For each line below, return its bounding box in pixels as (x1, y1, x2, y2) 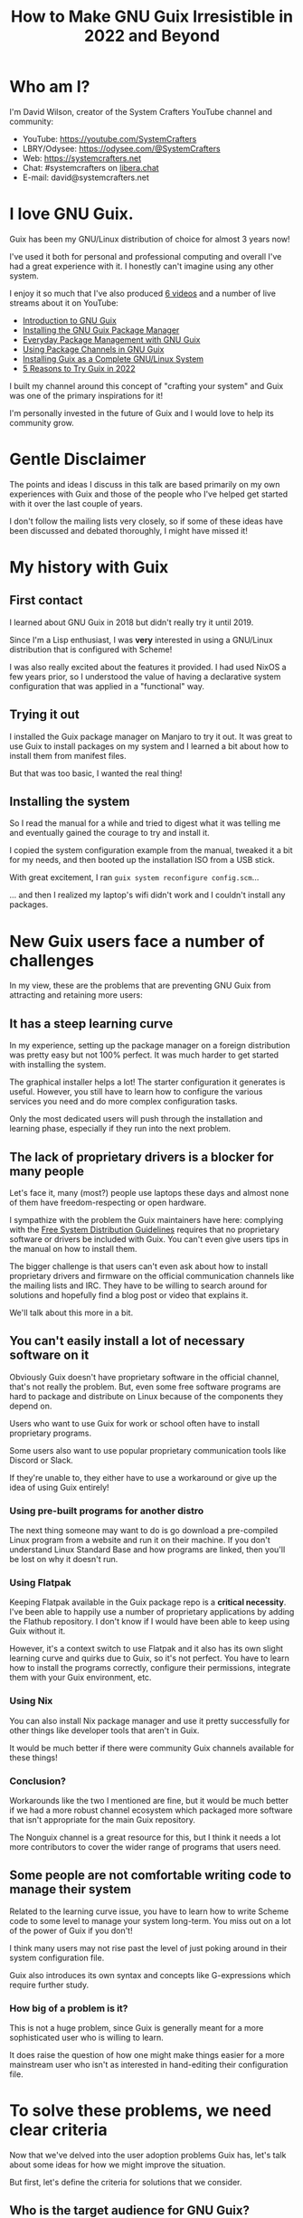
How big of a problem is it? (9, 2002, 128, 2014)
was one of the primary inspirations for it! (9, 390, 164, 401)
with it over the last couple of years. (9, 498, 143, 508)
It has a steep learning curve (9, 1016, 174, 1031)
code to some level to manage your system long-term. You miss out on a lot (9, 1915, 291, 1926)
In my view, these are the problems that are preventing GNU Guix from (9, 980, 271, 991)
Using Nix (9, 1694, 53, 1707)
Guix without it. (9, 1626, 66, 1636)
